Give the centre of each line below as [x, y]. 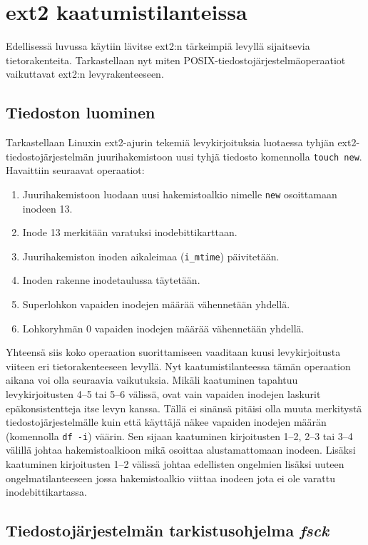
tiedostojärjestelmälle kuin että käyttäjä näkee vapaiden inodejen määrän [166, 422]
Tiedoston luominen [81, 112]
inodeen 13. [47, 208]
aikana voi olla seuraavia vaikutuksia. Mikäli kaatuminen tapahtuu [152, 380]
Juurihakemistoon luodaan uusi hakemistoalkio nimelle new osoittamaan [180, 194]
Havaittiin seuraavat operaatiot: [75, 170]
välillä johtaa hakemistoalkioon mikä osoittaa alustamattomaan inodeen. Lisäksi [181, 450]
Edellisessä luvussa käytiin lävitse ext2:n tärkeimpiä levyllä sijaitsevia [158, 46]
